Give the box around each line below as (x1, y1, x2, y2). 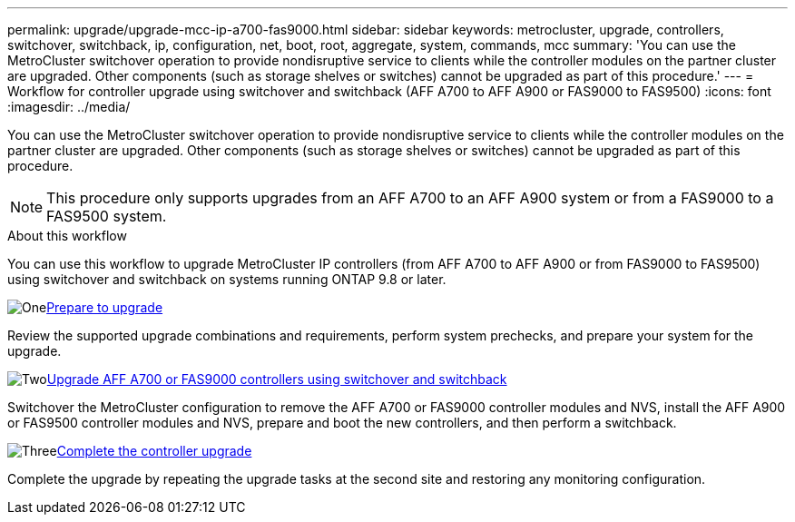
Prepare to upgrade (46, 300, 163, 315)
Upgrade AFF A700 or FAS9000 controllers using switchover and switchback (46, 371, 507, 387)
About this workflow (7, 228, 127, 243)
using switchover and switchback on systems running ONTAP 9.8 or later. (7, 271, 447, 287)
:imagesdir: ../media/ (7, 99, 131, 114)
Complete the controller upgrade (56, 443, 252, 458)
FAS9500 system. (46, 207, 167, 225)
